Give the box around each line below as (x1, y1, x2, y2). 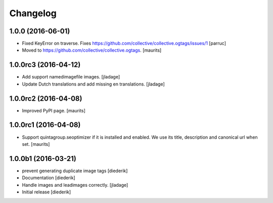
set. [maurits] (22, 141, 50, 147)
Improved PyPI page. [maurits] (22, 107, 86, 113)
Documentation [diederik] (22, 175, 75, 181)
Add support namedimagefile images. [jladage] (22, 74, 120, 80)
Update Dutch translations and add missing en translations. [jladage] (22, 81, 165, 87)
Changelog (9, 8, 57, 19)
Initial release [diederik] (22, 189, 71, 195)
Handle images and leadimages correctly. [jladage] (22, 182, 128, 188)
